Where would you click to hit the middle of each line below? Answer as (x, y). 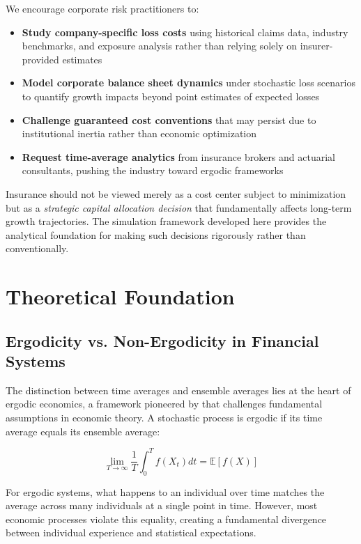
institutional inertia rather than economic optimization (139, 133)
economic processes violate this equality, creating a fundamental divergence (166, 519)
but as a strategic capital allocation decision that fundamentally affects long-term (179, 207)
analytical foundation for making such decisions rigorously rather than (156, 234)
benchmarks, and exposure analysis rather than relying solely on (159, 46)
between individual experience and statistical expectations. (131, 533)
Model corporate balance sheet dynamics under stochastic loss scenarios (189, 83)
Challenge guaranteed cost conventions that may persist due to (169, 119)
